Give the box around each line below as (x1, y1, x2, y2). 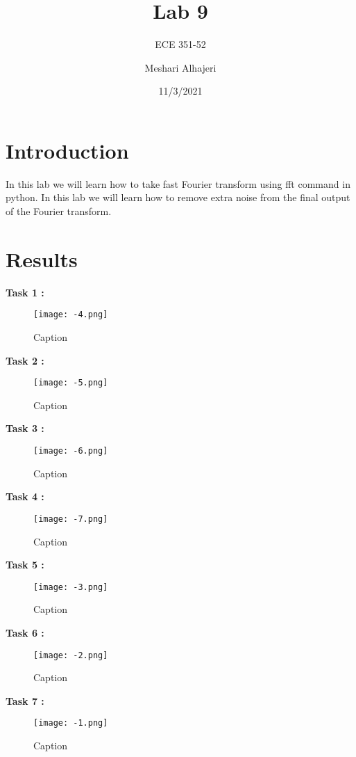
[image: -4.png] (33, 310, 108, 320)
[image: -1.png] (33, 718, 108, 728)
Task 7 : (6, 693, 44, 708)
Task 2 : (6, 353, 44, 367)
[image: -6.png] (33, 446, 108, 456)
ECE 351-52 (155, 37, 206, 51)
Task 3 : (6, 421, 44, 436)
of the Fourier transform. (6, 204, 112, 218)
